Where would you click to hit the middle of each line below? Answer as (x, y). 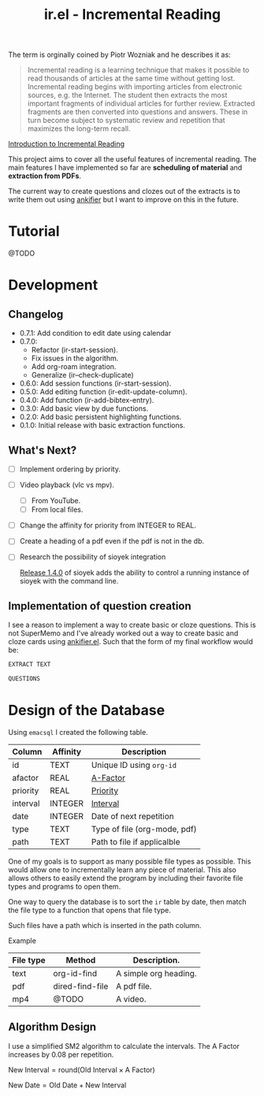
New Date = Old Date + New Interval (67, 1085)
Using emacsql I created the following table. (78, 732)
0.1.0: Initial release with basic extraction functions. (102, 425)
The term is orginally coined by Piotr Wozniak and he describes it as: (119, 55)
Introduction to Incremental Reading (66, 144)
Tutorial (34, 231)
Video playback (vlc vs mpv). (67, 485)
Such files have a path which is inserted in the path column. (105, 925)
